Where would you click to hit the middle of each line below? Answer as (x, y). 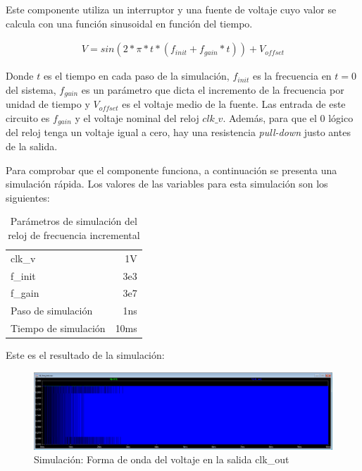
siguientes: (28, 197)
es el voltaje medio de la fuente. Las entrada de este (234, 104)
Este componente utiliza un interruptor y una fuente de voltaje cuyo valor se (171, 9)
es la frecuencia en (292, 76)
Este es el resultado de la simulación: (85, 355)
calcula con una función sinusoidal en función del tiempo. (129, 23)
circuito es (28, 117)
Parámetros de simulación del (74, 221)
